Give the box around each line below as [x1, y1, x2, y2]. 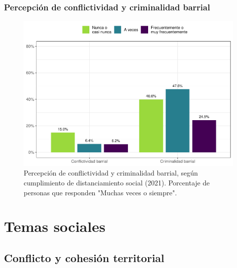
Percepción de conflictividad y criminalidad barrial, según [24, 168, 198, 178]
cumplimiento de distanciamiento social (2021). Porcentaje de [24, 177, 210, 187]
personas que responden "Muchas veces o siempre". [24, 187, 177, 197]
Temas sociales [4, 216, 106, 236]
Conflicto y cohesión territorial [4, 250, 164, 265]
